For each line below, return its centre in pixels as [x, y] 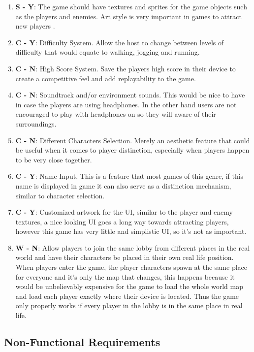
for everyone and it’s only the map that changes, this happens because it [125, 276]
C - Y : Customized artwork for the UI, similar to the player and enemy [124, 212]
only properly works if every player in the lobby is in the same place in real [129, 305]
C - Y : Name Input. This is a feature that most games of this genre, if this [129, 176]
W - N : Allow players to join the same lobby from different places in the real [133, 247]
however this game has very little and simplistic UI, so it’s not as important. [131, 231]
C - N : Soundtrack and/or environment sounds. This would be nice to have [130, 95]
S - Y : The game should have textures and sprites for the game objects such [131, 6]
